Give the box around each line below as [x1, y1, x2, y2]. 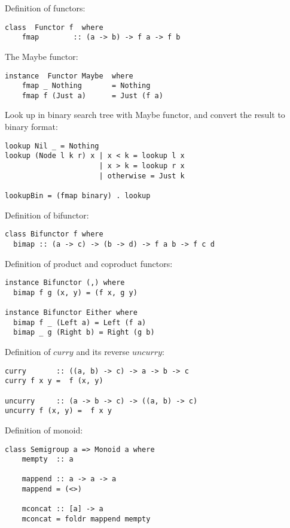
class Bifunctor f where [5, 230, 103, 239]
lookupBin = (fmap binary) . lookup [5, 191, 151, 200]
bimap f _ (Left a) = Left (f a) [13, 318, 146, 327]
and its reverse [76, 345, 130, 358]
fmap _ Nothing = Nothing [22, 81, 151, 90]
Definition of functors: [5, 2, 86, 14]
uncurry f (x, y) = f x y [5, 406, 112, 415]
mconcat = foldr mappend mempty [22, 515, 151, 524]
